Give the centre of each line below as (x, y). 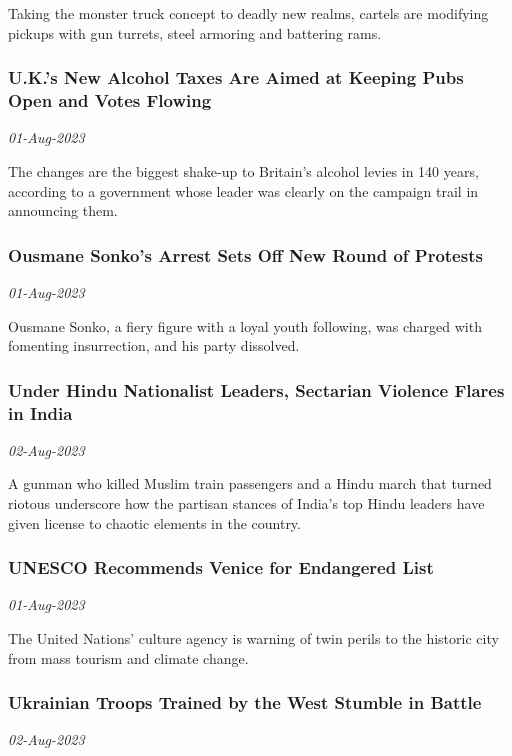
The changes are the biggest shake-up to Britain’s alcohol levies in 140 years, (243, 170)
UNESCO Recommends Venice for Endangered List (221, 567)
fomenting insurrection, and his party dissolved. (154, 345)
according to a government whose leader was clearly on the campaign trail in (243, 190)
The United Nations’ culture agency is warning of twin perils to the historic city (253, 638)
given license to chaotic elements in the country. (154, 522)
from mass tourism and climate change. (128, 657)
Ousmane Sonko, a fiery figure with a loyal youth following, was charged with (245, 325)
